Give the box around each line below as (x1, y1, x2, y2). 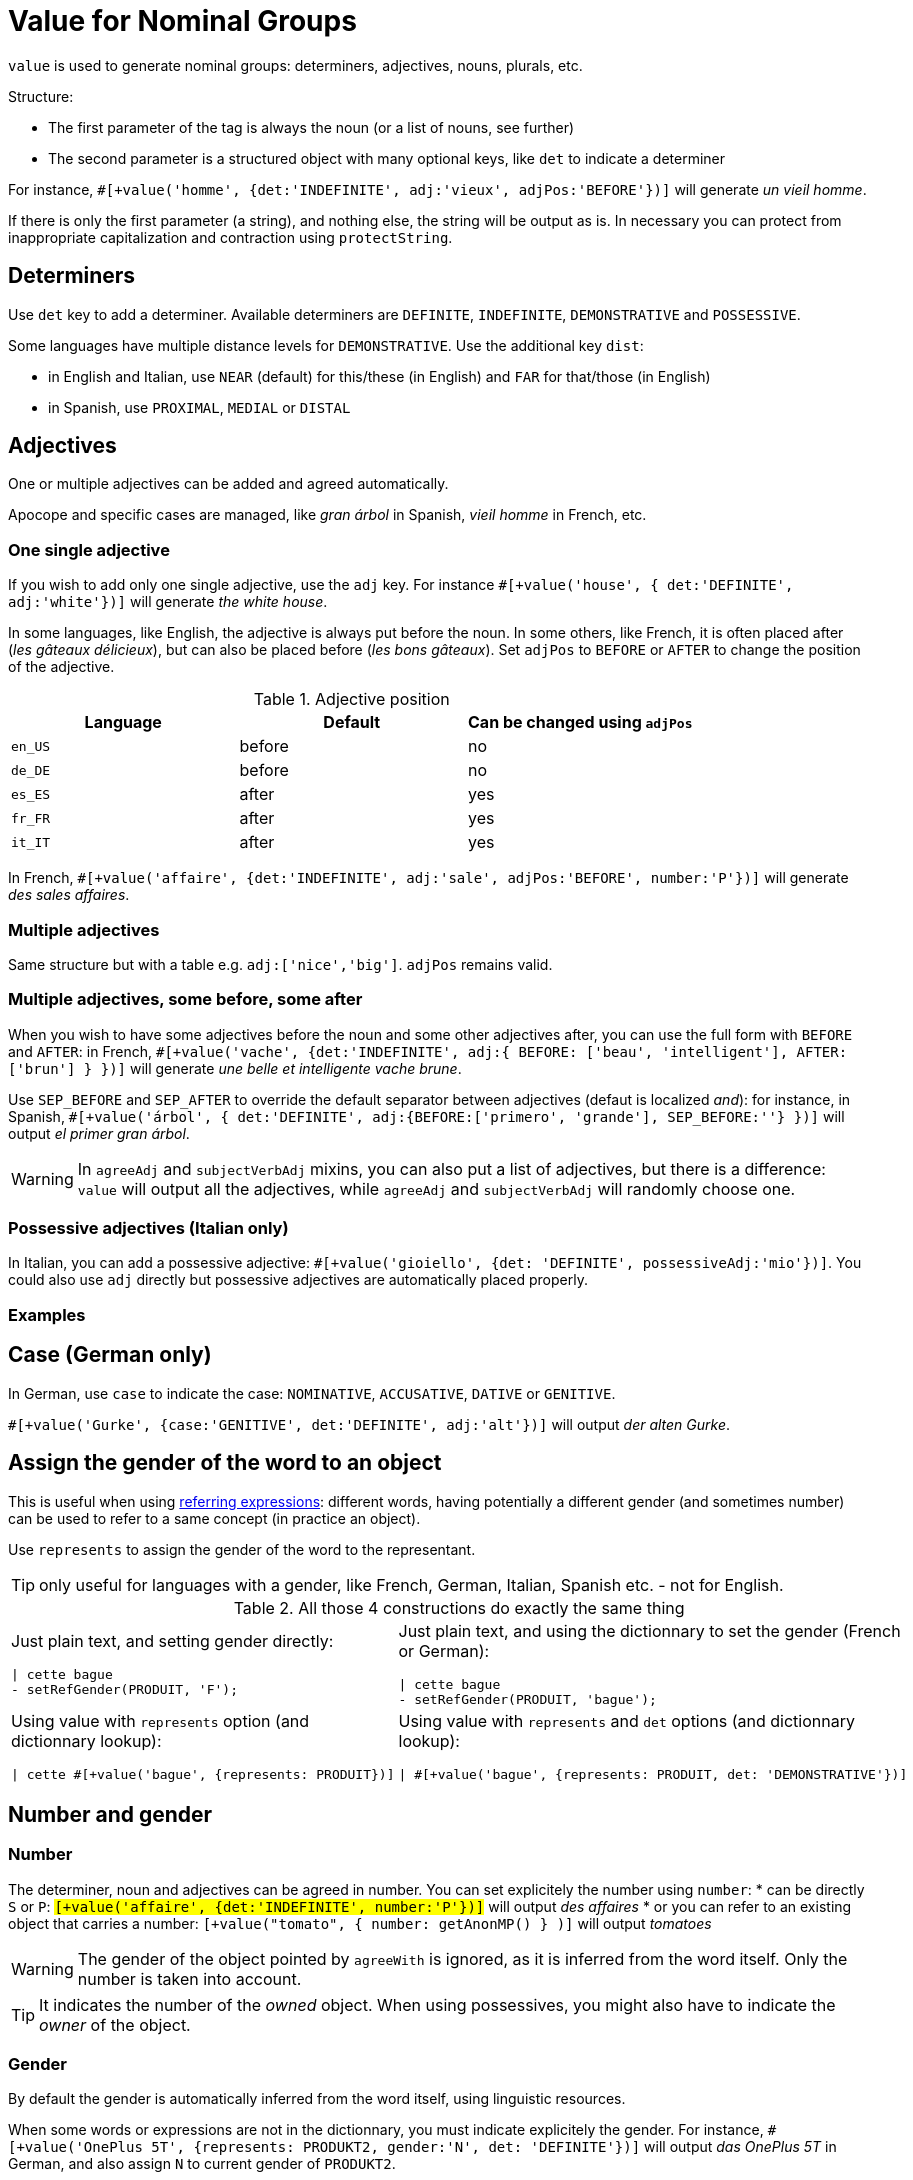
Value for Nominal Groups (8, 4, 357, 38)
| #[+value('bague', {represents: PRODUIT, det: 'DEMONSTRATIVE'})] (398, 1766, 908, 1782)
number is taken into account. (77, 1968, 302, 1989)
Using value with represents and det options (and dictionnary (398, 1710, 855, 1731)
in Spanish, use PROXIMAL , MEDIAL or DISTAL (48, 398, 351, 416)
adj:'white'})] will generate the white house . (8, 593, 328, 611)
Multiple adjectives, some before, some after (8, 989, 363, 1010)
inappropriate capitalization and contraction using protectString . (8, 228, 453, 246)
